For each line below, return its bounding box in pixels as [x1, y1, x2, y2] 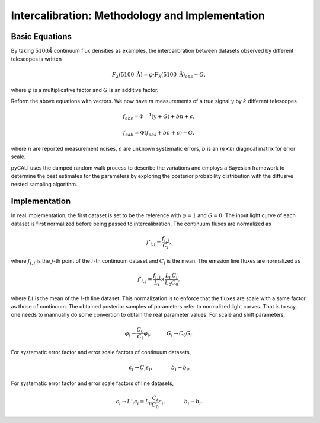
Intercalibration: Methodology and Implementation [11, 9, 265, 22]
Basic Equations [11, 31, 72, 42]
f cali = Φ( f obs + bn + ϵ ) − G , [123, 129, 195, 138]
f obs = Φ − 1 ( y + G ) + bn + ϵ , [122, 112, 195, 121]
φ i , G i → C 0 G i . [143, 330, 194, 338]
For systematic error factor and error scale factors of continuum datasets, [11, 348, 191, 355]
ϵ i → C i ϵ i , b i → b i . [128, 364, 190, 372]
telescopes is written [11, 55, 62, 62]
